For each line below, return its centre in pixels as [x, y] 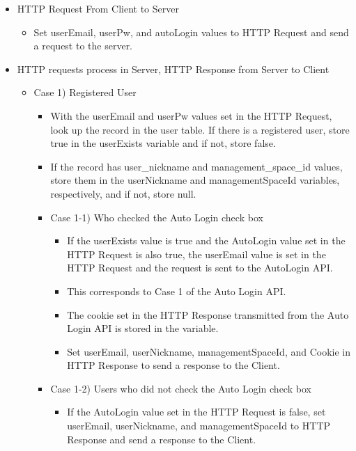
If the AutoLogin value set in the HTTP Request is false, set [196, 412]
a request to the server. [83, 46]
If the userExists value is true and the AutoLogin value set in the [206, 240]
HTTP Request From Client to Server [98, 8]
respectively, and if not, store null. [123, 193]
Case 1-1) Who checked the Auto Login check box [157, 217]
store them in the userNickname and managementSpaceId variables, [195, 180]
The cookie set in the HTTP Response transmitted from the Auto [208, 314]
